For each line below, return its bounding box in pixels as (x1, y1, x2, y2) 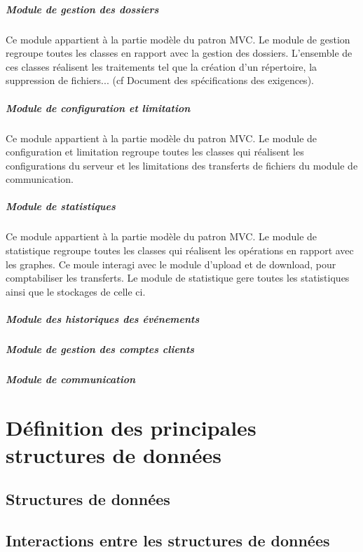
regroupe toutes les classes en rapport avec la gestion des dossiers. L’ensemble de (6, 46, 352, 60)
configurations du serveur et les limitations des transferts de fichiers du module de (6, 158, 358, 172)
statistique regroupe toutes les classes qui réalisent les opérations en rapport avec (6, 243, 354, 258)
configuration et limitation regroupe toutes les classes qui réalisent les (6, 144, 304, 159)
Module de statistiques (6, 199, 116, 214)
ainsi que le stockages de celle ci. (6, 284, 146, 298)
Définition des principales (6, 413, 256, 441)
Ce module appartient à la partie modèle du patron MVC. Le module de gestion (6, 32, 350, 46)
